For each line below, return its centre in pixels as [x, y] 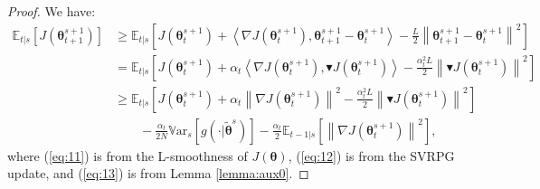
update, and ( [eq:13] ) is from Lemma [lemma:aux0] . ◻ [158, 173]
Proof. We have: [52, 11]
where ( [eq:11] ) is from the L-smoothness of [128, 155]
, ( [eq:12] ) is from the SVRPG [371, 155]
